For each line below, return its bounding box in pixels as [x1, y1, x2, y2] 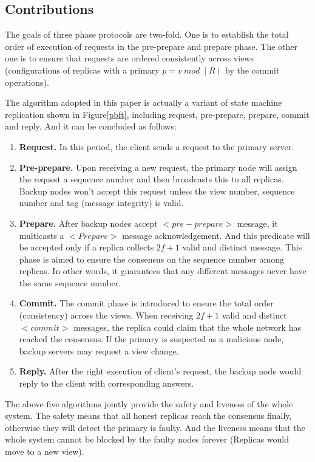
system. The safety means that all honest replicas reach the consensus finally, [5, 409, 292, 422]
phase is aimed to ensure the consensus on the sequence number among [19, 252, 284, 265]
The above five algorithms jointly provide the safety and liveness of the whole [5, 397, 293, 410]
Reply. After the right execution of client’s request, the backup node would [19, 365, 302, 378]
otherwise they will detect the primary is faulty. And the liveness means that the [5, 421, 305, 433]
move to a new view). [5, 445, 84, 458]
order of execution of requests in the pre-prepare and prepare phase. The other [5, 40, 298, 52]
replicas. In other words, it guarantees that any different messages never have [19, 264, 307, 277]
